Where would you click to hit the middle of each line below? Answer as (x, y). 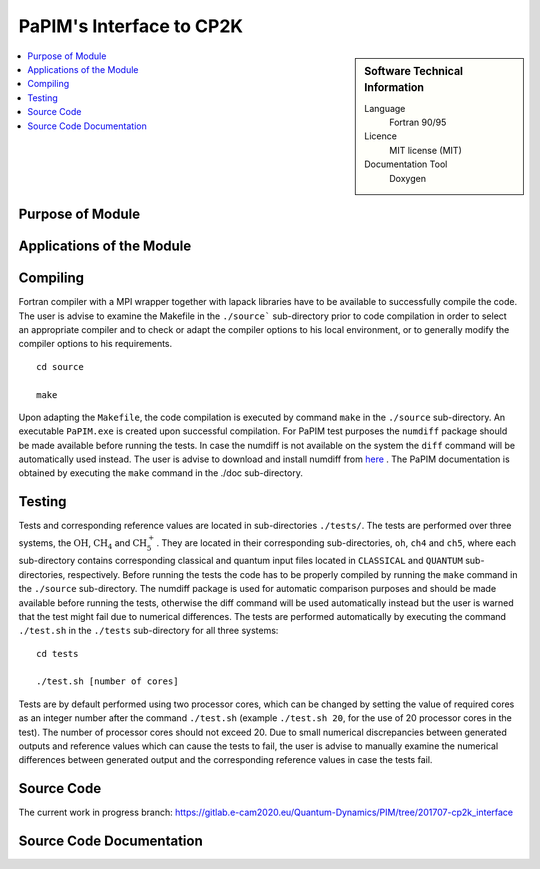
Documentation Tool (406, 164)
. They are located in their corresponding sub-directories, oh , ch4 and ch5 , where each (336, 542)
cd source (60, 366)
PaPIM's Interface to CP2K (131, 26)
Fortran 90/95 (418, 122)
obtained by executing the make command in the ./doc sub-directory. (161, 473)
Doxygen (408, 178)
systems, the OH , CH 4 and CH (83, 543)
